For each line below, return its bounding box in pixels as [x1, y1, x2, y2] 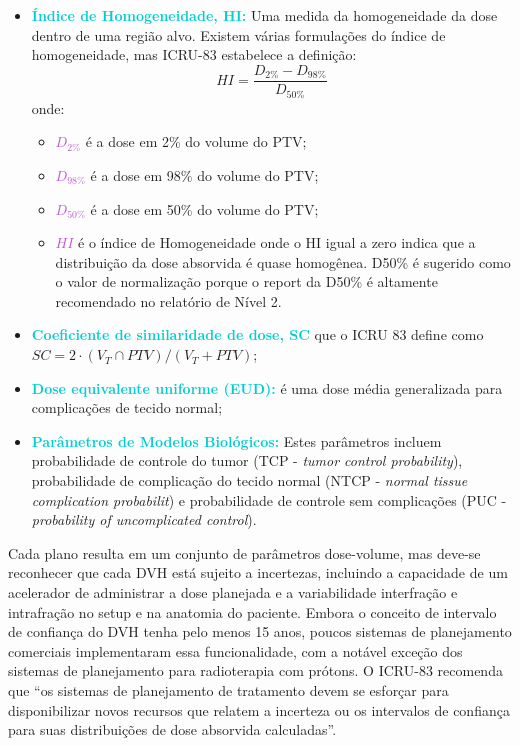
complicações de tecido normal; [31, 397, 223, 418]
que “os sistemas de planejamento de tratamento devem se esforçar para [8, 679, 449, 700]
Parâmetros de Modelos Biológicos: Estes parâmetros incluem [31, 430, 442, 451]
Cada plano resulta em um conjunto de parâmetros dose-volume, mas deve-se [8, 542, 481, 563]
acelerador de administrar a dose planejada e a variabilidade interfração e [8, 582, 458, 602]
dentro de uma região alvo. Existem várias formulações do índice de [31, 24, 446, 45]
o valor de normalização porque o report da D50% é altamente [55, 271, 438, 292]
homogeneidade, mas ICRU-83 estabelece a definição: [31, 44, 357, 65]
